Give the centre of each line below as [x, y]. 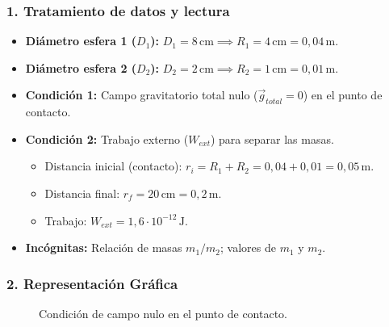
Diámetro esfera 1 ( [81, 41]
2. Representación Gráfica [92, 283]
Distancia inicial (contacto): [113, 166]
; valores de [248, 247]
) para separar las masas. [272, 138]
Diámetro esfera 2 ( [81, 67]
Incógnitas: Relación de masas [104, 247]
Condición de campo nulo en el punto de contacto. [163, 313]
